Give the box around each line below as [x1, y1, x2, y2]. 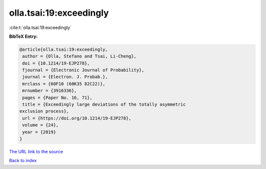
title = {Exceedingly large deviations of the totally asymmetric [22, 102, 186, 108]
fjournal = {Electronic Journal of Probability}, [22, 67, 145, 73]
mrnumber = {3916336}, [22, 88, 77, 93]
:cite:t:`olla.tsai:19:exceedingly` [9, 25, 71, 30]
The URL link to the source [9, 148, 64, 154]
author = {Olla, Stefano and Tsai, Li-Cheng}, [22, 54, 136, 59]
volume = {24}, [22, 122, 59, 128]
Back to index [9, 158, 37, 164]
